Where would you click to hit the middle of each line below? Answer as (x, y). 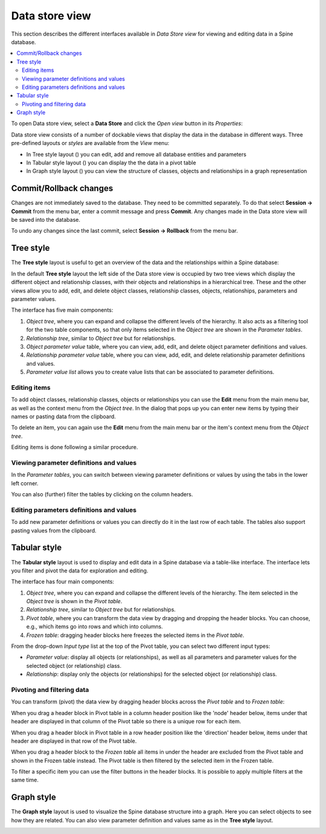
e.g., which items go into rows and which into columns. (94, 627)
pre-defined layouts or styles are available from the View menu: (90, 143)
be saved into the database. (46, 220)
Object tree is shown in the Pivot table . (74, 601)
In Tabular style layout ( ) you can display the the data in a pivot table (111, 163)
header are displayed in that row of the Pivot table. (74, 741)
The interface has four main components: (63, 582)
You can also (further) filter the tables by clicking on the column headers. (102, 494)
